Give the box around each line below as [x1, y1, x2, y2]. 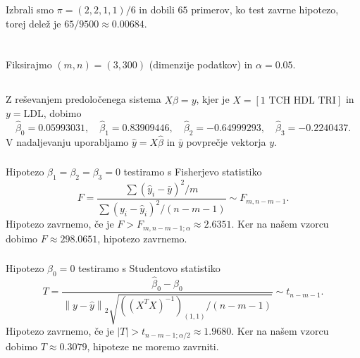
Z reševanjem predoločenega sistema [6, 92, 161, 106]
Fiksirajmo [6, 57, 52, 72]
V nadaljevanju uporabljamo [6, 134, 129, 149]
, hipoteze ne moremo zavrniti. [87, 338, 219, 353]
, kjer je [196, 92, 230, 106]
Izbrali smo [6, 1, 54, 16]
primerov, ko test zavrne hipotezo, [191, 1, 339, 16]
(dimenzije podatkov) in [149, 57, 253, 72]
